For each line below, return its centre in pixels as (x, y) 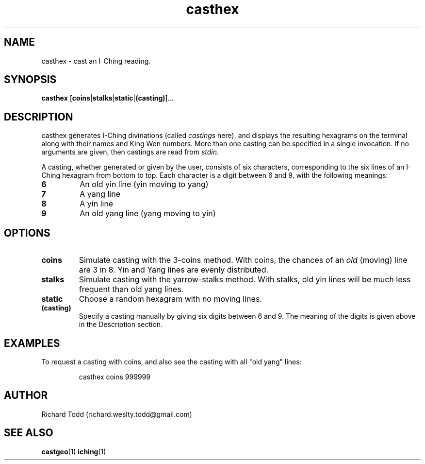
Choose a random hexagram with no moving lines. (170, 299)
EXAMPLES (32, 343)
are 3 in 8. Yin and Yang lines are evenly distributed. (174, 270)
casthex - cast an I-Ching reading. (96, 61)
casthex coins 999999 (114, 377)
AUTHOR (26, 395)
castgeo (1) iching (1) (74, 451)
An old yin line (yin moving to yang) (144, 184)
